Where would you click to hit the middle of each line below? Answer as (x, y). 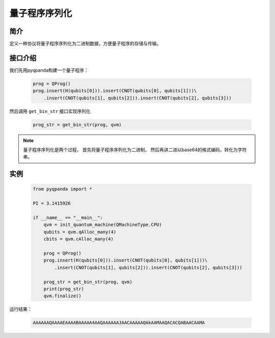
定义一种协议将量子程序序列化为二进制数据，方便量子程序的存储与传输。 (85, 44)
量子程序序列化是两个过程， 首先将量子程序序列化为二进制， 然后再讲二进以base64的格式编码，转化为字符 (135, 150)
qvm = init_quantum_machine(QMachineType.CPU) (103, 225)
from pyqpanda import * (63, 189)
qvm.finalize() (62, 296)
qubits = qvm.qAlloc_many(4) (80, 232)
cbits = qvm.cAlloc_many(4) (79, 239)
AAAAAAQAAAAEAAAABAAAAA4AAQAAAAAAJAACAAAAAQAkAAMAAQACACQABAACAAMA (119, 323)
